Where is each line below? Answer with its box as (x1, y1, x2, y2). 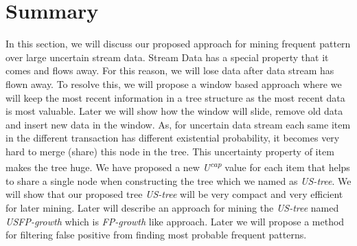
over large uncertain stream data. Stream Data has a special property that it (5, 49, 329, 64)
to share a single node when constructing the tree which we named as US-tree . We (5, 173, 352, 188)
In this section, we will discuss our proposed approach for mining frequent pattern (5, 36, 351, 51)
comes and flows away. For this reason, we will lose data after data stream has (5, 63, 334, 78)
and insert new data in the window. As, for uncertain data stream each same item (5, 117, 351, 131)
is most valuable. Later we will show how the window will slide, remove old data (5, 104, 343, 118)
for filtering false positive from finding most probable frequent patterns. (5, 227, 307, 242)
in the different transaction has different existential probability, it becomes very (5, 131, 340, 145)
